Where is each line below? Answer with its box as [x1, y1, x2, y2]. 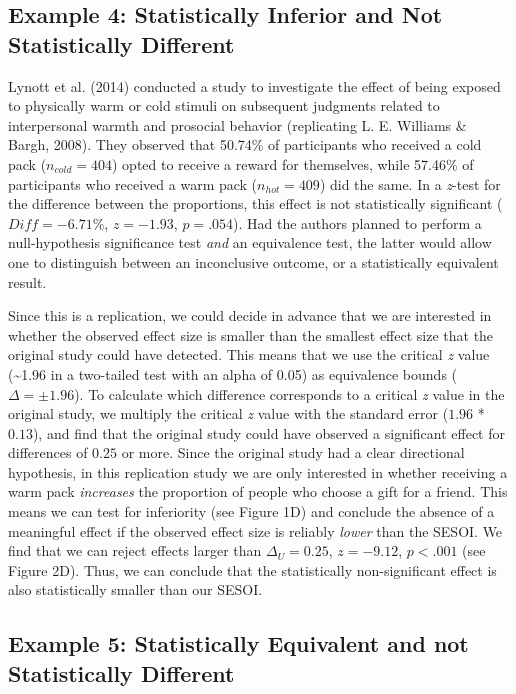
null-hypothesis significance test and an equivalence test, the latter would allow [8, 232, 492, 253]
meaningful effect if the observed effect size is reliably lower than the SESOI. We [8, 520, 503, 541]
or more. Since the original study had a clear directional [121, 442, 465, 463]
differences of [8, 442, 88, 463]
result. [8, 271, 47, 292]
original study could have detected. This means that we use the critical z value [8, 344, 490, 365]
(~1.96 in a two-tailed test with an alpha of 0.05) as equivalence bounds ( [8, 363, 458, 384]
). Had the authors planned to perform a [233, 212, 482, 233]
